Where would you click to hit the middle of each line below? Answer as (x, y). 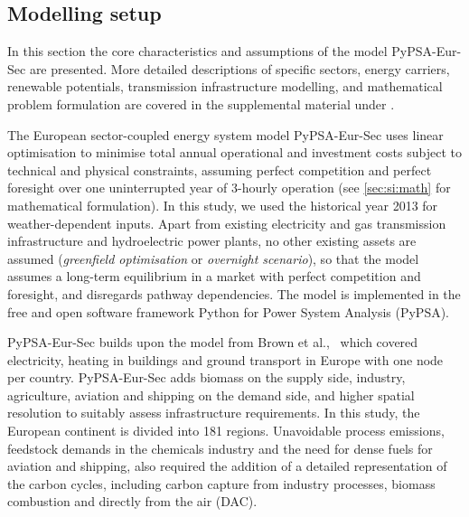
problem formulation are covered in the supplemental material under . (201, 103)
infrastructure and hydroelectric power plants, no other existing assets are (212, 241)
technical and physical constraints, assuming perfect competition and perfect (220, 169)
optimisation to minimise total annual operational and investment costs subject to (234, 152)
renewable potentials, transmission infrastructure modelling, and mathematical (225, 86)
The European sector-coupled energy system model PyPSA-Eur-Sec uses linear (225, 134)
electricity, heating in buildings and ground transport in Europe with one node (225, 359)
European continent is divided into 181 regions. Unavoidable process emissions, (226, 431)
